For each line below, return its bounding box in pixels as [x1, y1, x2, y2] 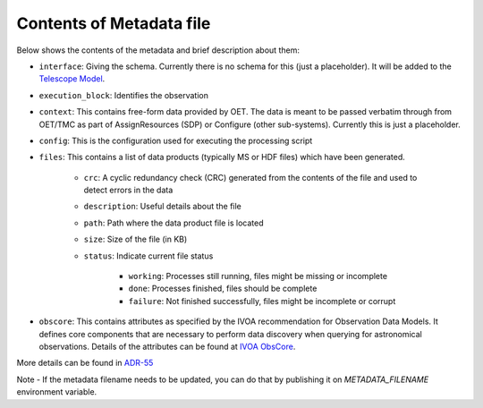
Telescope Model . [38, 73, 106, 84]
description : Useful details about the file [83, 201, 241, 212]
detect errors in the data [83, 184, 174, 196]
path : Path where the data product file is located [83, 217, 264, 228]
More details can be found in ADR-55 [16, 358, 154, 369]
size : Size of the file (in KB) [83, 234, 188, 245]
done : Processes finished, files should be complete [128, 283, 318, 294]
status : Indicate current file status [83, 251, 214, 261]
